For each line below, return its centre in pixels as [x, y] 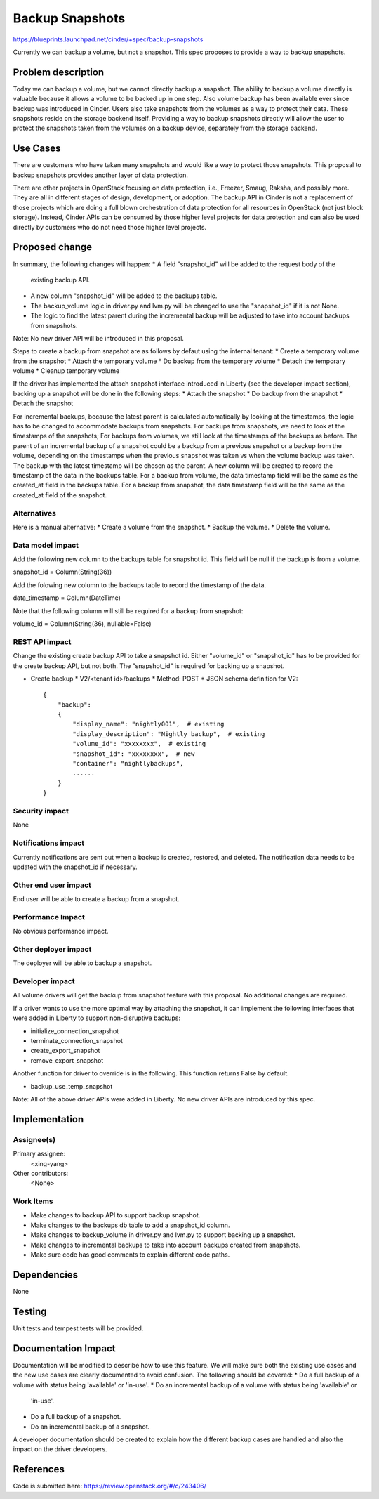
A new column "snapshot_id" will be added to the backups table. [124, 296]
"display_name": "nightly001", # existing [148, 724]
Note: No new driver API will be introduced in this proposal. [98, 338]
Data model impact [46, 545]
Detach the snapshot [43, 403]
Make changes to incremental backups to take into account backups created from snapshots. [166, 1245]
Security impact [41, 811]
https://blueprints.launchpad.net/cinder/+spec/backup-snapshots [108, 39]
